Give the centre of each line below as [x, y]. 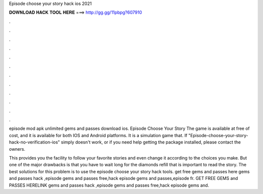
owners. [17, 149]
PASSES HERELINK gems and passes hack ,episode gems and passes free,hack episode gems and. [109, 185]
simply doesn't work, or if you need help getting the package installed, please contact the [151, 142]
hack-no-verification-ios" [35, 142]
